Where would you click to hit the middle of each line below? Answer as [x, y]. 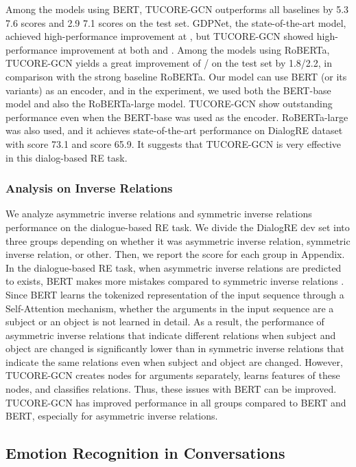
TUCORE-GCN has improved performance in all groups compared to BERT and [176, 402]
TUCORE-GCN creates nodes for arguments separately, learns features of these [173, 375]
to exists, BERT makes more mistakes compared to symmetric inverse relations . [175, 281]
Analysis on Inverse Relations [89, 188]
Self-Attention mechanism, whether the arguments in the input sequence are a [170, 308]
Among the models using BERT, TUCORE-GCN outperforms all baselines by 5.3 [177, 9]
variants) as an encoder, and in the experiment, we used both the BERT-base [168, 90]
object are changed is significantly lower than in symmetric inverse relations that [175, 348]
